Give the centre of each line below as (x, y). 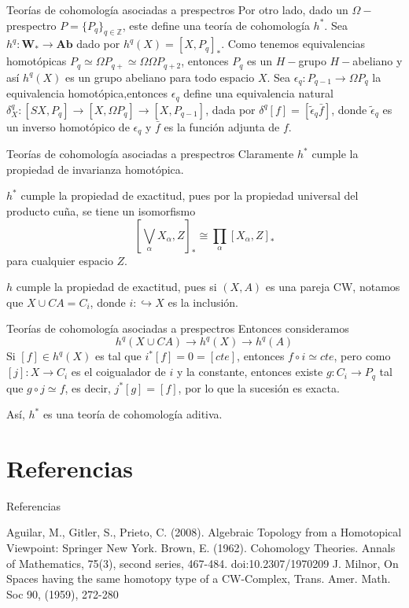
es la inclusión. (203, 302)
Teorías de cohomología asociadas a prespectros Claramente (150, 154)
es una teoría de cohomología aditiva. (133, 414)
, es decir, (88, 387)
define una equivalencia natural (258, 93)
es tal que (118, 356)
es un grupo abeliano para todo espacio (160, 77)
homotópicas (37, 61)
